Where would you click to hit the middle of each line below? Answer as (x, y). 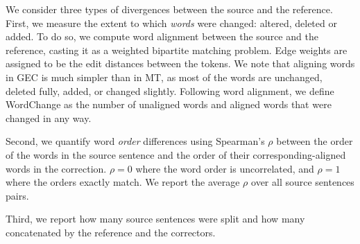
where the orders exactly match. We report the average (123, 182)
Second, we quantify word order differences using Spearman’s (135, 141)
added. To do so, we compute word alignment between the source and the (162, 36)
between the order (315, 141)
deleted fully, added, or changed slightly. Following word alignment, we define (170, 90)
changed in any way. (49, 117)
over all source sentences (303, 182)
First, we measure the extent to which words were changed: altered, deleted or (171, 23)
